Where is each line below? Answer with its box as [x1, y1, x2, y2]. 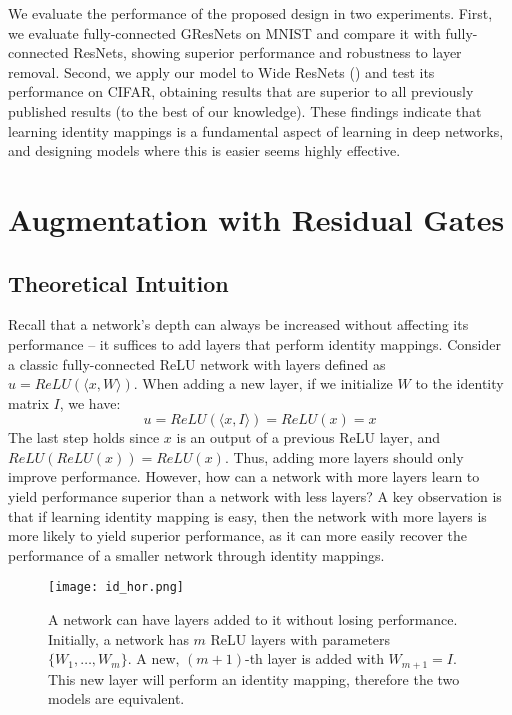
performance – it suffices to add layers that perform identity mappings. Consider [8, 333, 501, 354]
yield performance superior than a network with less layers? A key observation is [8, 486, 502, 507]
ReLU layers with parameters [210, 628, 391, 649]
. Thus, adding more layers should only [224, 446, 464, 467]
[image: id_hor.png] [48, 580, 185, 595]
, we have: [59, 392, 121, 413]
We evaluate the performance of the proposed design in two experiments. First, [8, 3, 493, 23]
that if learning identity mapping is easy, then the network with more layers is [8, 505, 487, 526]
